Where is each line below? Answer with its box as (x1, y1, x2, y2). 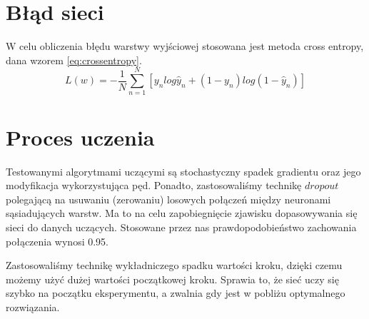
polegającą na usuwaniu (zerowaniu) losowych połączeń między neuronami (6, 191, 331, 206)
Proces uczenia (6, 122, 155, 151)
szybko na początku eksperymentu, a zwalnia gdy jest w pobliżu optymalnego (6, 285, 345, 300)
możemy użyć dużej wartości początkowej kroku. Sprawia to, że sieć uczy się (6, 271, 339, 286)
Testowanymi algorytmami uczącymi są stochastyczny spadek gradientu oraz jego (6, 163, 361, 178)
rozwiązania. (6, 299, 60, 314)
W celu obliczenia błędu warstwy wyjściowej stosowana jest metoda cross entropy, (6, 39, 364, 54)
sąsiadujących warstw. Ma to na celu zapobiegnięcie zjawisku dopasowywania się (6, 206, 358, 221)
